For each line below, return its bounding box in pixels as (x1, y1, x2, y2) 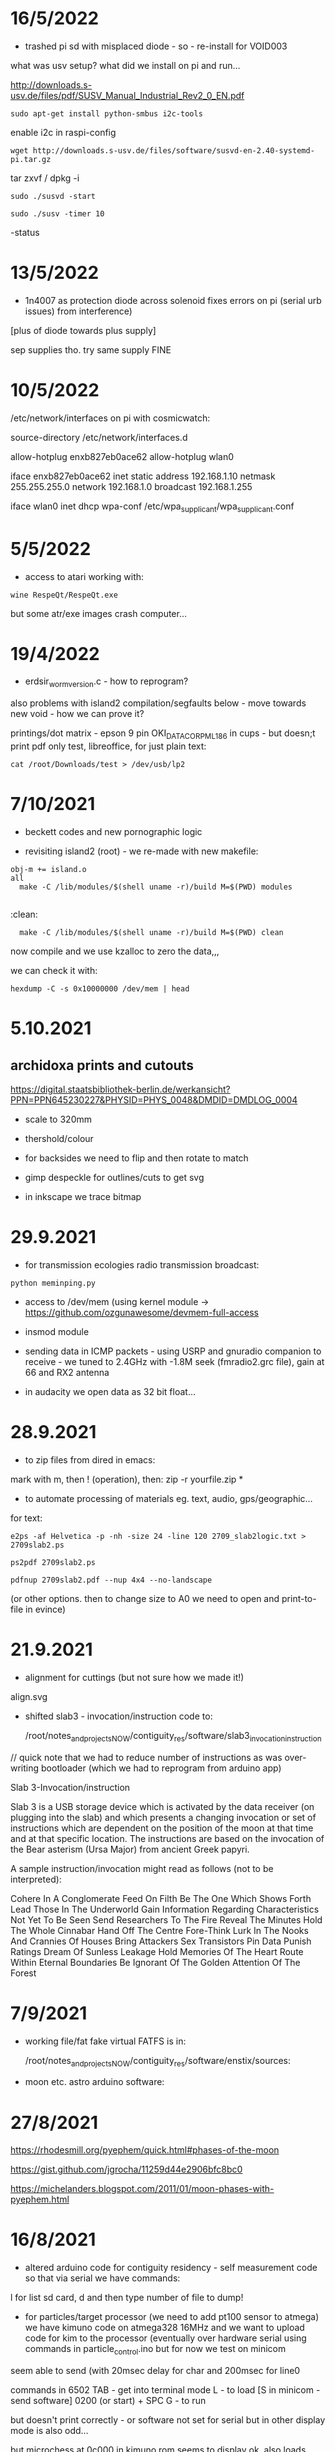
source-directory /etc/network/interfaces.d (10, 431, 188, 443)
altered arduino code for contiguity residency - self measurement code (24, 2262, 318, 2274)
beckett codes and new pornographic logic (24, 826, 203, 838)
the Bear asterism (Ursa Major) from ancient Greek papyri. (10, 1843, 250, 1855)
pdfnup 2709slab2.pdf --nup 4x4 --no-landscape (10, 1575, 213, 1585)
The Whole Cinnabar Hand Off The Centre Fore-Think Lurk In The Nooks (10, 1924, 309, 1936)
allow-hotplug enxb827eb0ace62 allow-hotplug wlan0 (10, 450, 235, 462)
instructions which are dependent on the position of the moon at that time (10, 1822, 314, 1834)
